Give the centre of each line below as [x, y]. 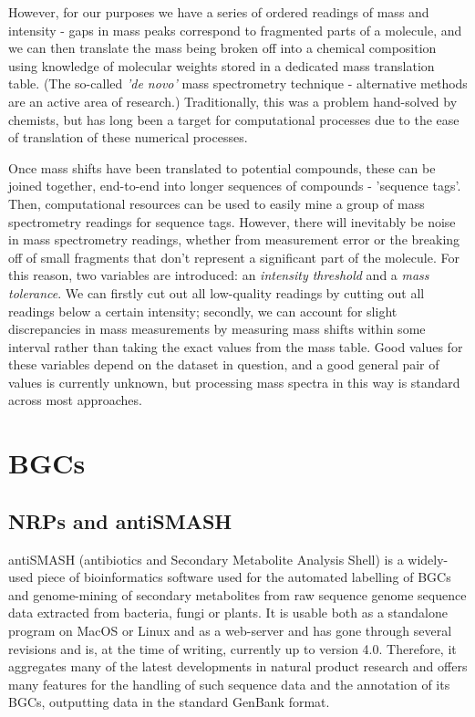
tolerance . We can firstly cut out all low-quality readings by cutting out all [217, 292]
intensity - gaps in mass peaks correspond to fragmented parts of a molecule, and [235, 30]
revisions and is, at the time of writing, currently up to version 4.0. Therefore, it [232, 648]
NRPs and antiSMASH [120, 520]
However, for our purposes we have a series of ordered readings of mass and [219, 12]
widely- [428, 559]
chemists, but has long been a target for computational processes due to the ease [234, 119]
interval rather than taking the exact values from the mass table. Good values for [236, 346]
